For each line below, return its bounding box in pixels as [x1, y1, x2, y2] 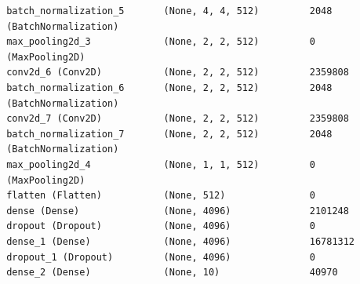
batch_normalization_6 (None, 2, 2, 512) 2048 [6, 82, 333, 93]
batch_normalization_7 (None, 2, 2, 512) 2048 [6, 128, 333, 140]
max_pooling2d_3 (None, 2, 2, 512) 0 [6, 36, 315, 48]
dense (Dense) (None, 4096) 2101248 [6, 205, 349, 217]
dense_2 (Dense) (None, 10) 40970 [6, 267, 338, 279]
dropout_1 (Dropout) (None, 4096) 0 [6, 251, 315, 263]
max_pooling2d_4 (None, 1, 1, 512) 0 [6, 158, 315, 170]
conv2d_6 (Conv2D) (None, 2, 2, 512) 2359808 [6, 67, 349, 78]
